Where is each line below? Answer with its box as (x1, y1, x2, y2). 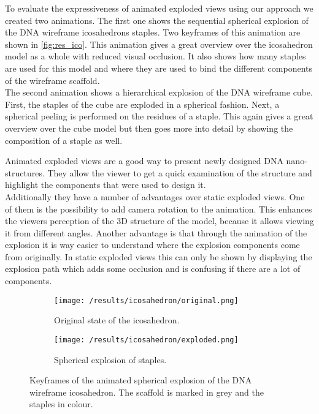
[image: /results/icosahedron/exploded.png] (54, 335, 239, 344)
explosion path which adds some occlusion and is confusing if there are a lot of (5, 262, 301, 275)
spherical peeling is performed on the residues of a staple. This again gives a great (5, 110, 313, 122)
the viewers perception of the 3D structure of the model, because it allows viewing (5, 214, 314, 227)
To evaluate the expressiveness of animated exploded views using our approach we (5, 2, 313, 14)
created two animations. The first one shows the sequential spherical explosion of (5, 13, 309, 26)
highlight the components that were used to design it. (5, 178, 206, 191)
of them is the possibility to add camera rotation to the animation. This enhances (5, 202, 312, 215)
